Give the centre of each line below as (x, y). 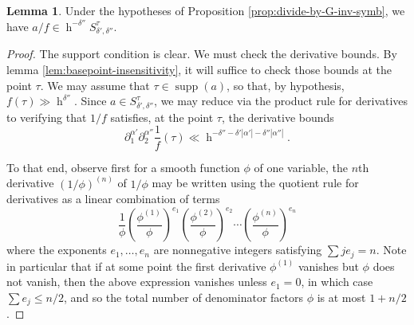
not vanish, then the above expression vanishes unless (137, 282)
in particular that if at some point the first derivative (136, 266)
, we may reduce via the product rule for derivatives (281, 101)
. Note (391, 250)
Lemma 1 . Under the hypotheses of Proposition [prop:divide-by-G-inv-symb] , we (206, 10)
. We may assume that (95, 85)
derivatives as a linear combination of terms (113, 199)
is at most (341, 297)
